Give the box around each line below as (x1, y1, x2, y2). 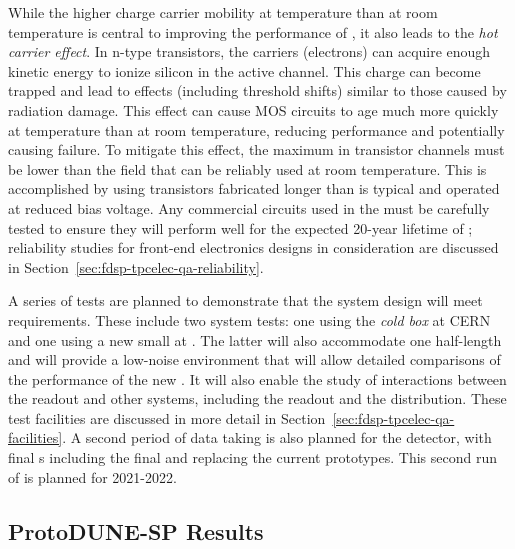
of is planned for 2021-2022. (8, 466, 177, 487)
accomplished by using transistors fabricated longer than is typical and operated (8, 178, 500, 199)
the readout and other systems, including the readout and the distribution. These (8, 388, 507, 409)
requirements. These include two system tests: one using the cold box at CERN (8, 309, 491, 330)
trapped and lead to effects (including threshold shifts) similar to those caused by (8, 80, 507, 101)
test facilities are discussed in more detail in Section (8, 407, 326, 428)
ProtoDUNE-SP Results (8, 515, 264, 546)
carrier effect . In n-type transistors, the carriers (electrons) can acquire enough (8, 41, 491, 62)
